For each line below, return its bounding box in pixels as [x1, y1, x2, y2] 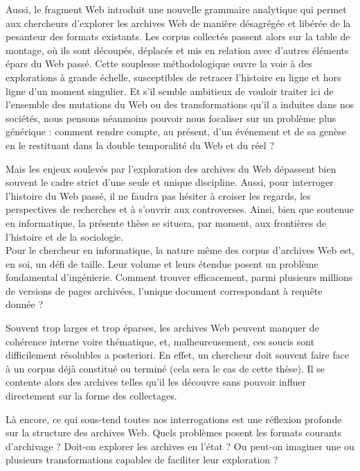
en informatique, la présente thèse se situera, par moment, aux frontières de [6, 215, 326, 230]
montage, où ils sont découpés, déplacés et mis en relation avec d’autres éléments [6, 42, 349, 57]
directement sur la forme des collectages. [6, 388, 177, 403]
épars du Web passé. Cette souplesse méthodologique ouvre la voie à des [6, 56, 312, 71]
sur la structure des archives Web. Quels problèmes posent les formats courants [6, 425, 342, 440]
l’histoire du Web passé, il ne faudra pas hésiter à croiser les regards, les [6, 188, 311, 203]
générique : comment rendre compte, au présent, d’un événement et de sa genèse [6, 124, 346, 139]
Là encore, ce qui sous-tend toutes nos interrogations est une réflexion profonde [6, 411, 342, 426]
